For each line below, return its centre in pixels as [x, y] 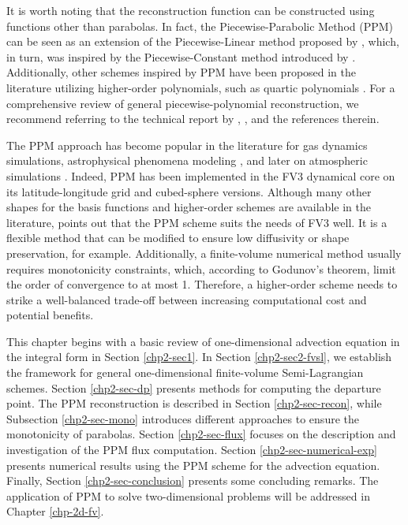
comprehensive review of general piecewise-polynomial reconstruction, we [183, 103]
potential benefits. [50, 315]
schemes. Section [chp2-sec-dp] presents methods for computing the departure [194, 387]
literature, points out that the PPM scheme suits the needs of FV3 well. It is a [197, 222]
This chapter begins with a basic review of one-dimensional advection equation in [203, 341]
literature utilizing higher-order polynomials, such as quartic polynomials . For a [201, 87]
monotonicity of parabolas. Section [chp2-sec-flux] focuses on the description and [201, 434]
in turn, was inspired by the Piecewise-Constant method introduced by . [181, 56]
